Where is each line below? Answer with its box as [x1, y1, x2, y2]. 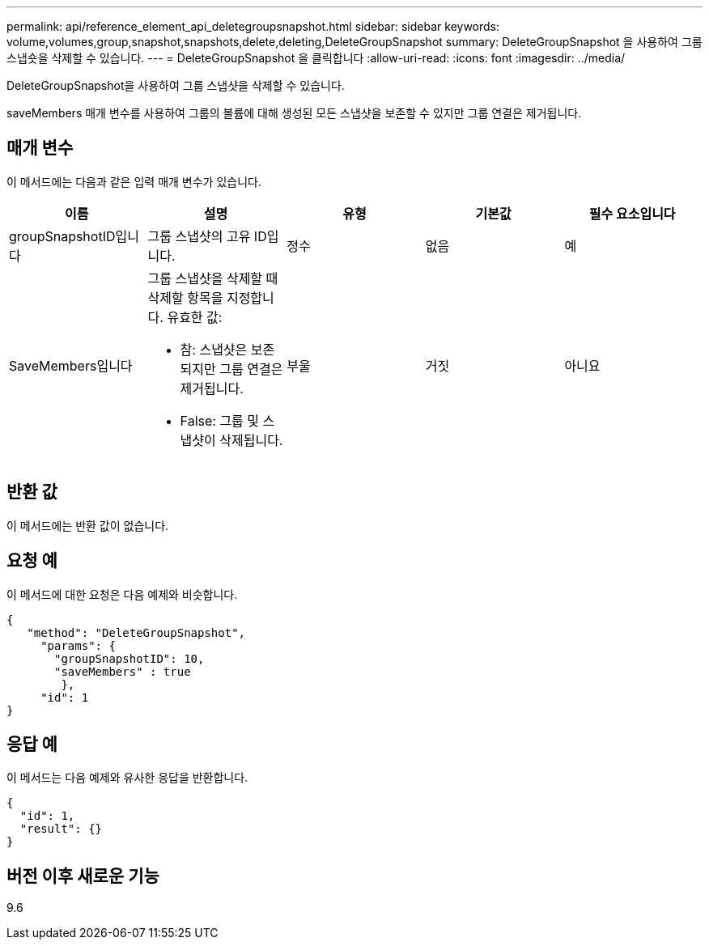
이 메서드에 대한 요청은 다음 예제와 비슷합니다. [6, 587, 238, 601]
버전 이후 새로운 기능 [6, 865, 159, 886]
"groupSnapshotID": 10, [54, 651, 205, 665]
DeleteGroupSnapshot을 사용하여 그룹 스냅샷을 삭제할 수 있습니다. [6, 78, 345, 92]
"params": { [40, 638, 116, 652]
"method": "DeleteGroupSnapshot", [27, 626, 246, 639]
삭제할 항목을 [147, 289, 223, 306]
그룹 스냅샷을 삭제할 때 [147, 269, 278, 286]
